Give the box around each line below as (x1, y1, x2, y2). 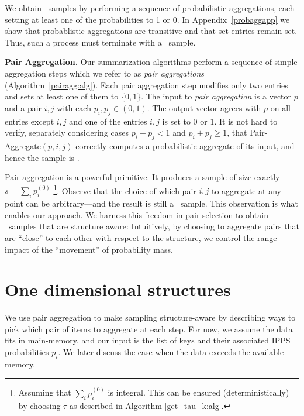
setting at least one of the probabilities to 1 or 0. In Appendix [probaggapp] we (5, 13, 290, 25)
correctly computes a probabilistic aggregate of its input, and (75, 139, 295, 152)
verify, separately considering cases (5, 126, 129, 139)
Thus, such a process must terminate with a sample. (5, 36, 196, 48)
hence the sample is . (5, 151, 80, 163)
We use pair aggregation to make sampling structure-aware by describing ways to (5, 311, 296, 324)
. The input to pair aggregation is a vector (141, 90, 292, 102)
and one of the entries (69, 115, 147, 127)
